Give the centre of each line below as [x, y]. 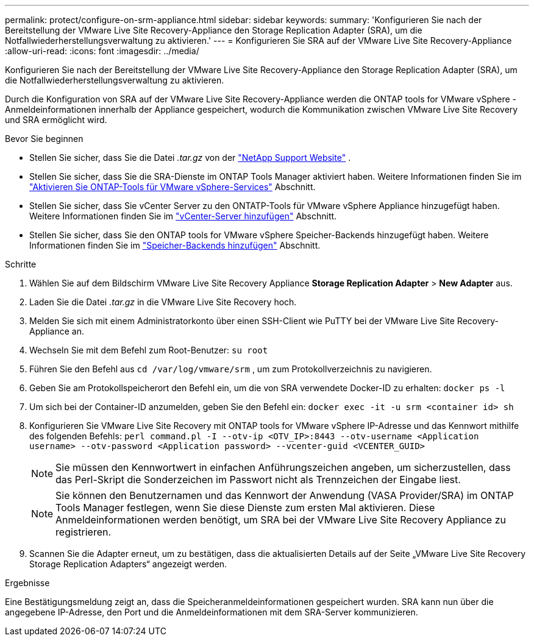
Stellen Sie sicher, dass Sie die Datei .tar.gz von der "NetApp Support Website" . [190, 158]
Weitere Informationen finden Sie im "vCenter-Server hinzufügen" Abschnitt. [183, 216]
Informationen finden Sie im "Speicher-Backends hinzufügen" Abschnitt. [175, 245]
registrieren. [84, 532]
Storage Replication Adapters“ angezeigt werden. [128, 564]
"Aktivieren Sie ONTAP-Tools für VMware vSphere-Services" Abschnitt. [173, 187]
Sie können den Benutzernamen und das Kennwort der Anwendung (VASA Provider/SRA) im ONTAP [285, 495]
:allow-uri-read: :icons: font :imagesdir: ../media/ [102, 51]
